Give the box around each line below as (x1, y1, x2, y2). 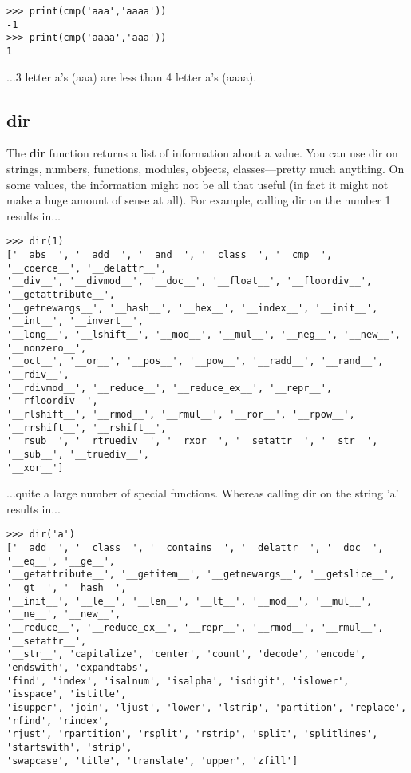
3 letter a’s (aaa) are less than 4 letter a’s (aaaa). (15, 68, 257, 85)
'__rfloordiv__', (6, 395, 98, 407)
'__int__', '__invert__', (6, 315, 144, 327)
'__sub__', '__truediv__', (6, 448, 149, 460)
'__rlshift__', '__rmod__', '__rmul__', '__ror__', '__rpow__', (6, 408, 355, 420)
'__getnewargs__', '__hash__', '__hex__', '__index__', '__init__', (6, 302, 378, 314)
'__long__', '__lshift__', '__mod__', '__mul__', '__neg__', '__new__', (6, 328, 401, 340)
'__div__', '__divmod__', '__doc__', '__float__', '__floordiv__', (6, 276, 373, 287)
